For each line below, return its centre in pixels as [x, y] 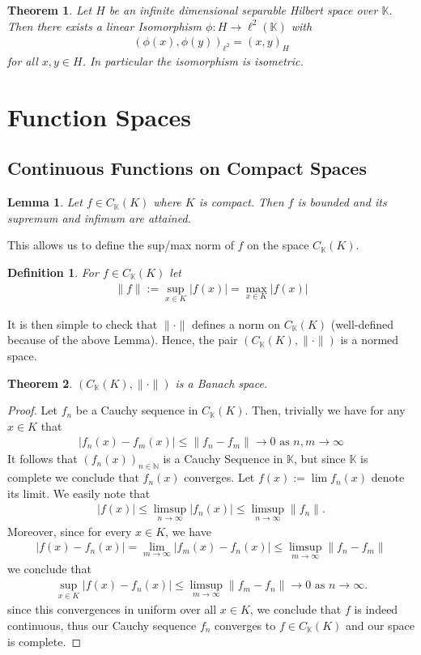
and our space [380, 625]
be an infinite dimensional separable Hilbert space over [243, 10]
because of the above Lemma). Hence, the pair [123, 340]
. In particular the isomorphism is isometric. [193, 61]
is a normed [370, 340]
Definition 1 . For [53, 272]
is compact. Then [241, 202]
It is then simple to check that [83, 323]
